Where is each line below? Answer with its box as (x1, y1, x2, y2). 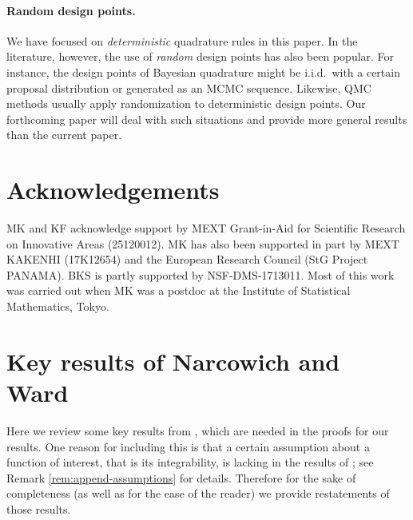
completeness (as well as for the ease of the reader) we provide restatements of (6, 485, 390, 502)
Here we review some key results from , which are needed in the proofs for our (6, 422, 389, 439)
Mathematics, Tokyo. (6, 298, 109, 315)
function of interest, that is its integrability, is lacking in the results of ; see (6, 454, 374, 470)
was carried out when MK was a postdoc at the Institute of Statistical (6, 282, 351, 299)
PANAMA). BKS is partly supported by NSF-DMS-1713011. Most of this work (6, 266, 395, 283)
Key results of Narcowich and (6, 344, 340, 377)
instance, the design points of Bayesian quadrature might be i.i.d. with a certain (6, 63, 400, 80)
